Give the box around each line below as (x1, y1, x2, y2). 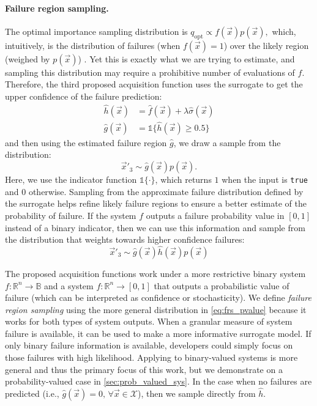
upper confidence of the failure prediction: (5, 89, 162, 102)
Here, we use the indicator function (5, 173, 137, 186)
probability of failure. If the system (5, 209, 136, 221)
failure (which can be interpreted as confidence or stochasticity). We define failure (5, 291, 311, 304)
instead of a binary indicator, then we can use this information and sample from (5, 221, 305, 234)
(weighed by (5, 52, 50, 65)
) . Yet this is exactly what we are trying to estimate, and (78, 52, 295, 65)
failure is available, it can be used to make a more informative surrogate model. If (5, 327, 311, 339)
